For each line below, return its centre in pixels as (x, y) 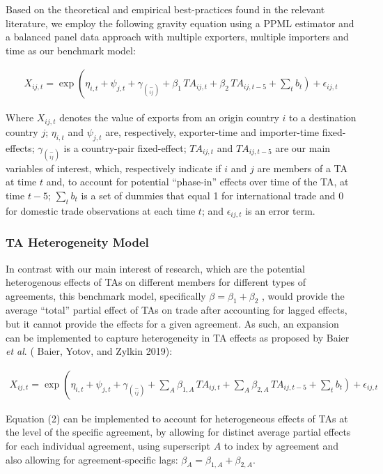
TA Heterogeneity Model (77, 242)
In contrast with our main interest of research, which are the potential (155, 268)
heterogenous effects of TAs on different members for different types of (156, 282)
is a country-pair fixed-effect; (125, 147)
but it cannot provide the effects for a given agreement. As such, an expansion (172, 324)
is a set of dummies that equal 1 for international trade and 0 (212, 196)
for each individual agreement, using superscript (108, 446)
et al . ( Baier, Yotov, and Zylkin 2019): (89, 351)
